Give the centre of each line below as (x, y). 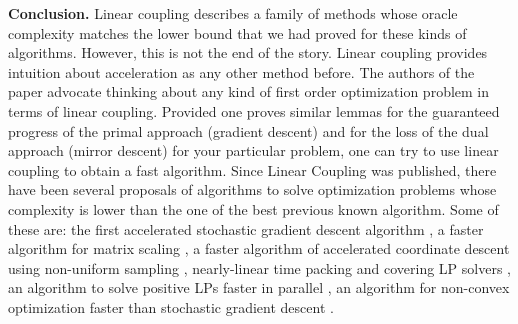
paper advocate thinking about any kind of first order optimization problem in (249, 91)
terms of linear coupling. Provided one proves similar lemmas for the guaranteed (254, 110)
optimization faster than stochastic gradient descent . (171, 306)
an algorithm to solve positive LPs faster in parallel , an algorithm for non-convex (259, 287)
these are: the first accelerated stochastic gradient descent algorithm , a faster (246, 228)
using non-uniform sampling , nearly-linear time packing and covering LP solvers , (259, 267)
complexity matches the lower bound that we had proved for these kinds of (237, 32)
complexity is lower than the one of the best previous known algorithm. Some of (253, 208)
